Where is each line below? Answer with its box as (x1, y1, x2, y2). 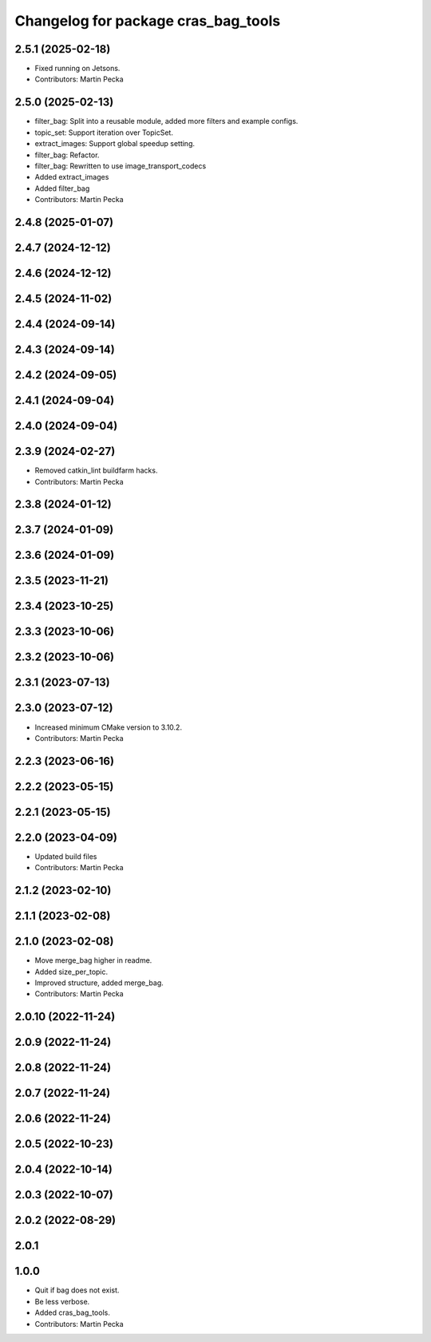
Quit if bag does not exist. (34, 1285, 120, 1295)
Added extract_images (34, 172, 109, 182)
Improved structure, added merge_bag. (34, 978, 164, 988)
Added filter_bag (34, 184, 90, 193)
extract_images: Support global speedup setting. (34, 139, 196, 148)
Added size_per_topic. (34, 967, 109, 976)
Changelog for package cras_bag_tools (14, 12, 281, 30)
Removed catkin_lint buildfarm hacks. (34, 465, 158, 475)
